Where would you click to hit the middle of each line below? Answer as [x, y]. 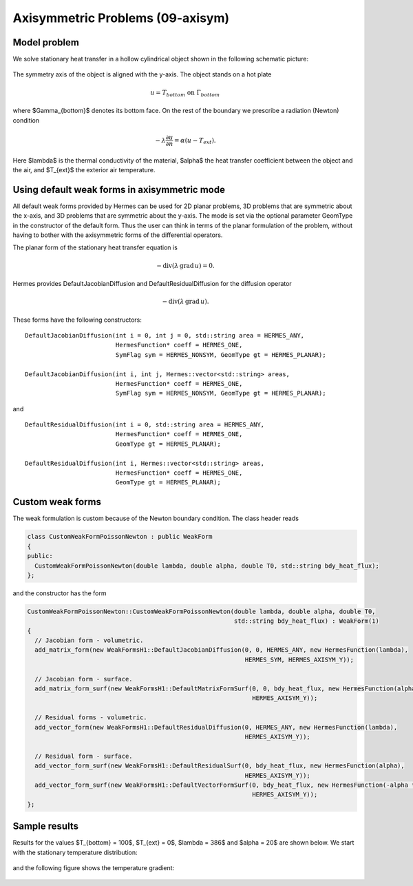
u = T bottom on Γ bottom [185, 93]
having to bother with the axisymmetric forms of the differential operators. [118, 235]
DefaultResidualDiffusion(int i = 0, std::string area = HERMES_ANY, [145, 425]
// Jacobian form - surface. [84, 679]
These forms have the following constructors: [77, 320]
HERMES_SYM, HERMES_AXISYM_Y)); [299, 659]
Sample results [46, 826]
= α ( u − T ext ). [195, 141]
